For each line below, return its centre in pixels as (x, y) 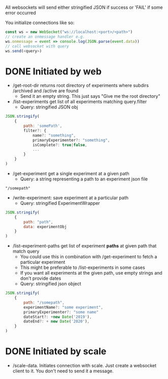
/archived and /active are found (45, 91)
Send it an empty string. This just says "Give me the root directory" (90, 96)
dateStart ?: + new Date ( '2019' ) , (58, 317)
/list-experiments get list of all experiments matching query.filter (80, 102)
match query (26, 251)
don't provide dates (41, 278)
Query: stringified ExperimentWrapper (60, 203)
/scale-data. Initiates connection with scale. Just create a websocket (85, 366)
